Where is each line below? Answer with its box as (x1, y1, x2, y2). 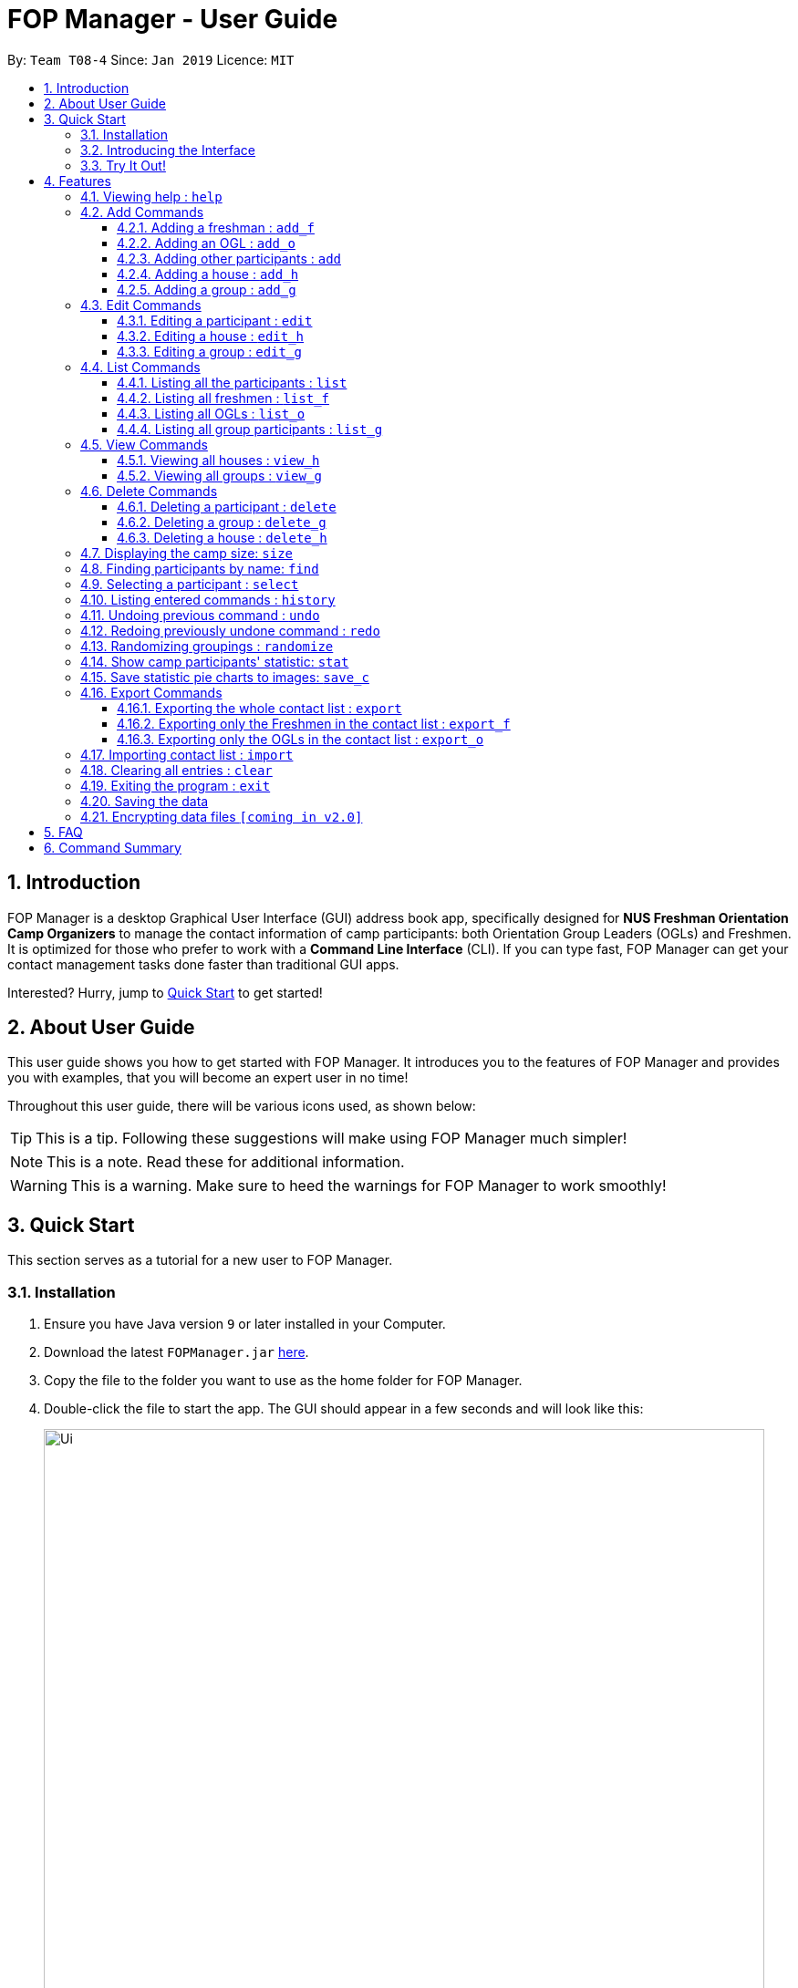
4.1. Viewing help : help (80, 188, 223, 204)
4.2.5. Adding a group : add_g (117, 281, 296, 297)
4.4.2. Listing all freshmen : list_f (117, 389, 329, 406)
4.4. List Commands (80, 358, 201, 375)
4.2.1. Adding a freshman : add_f (117, 219, 315, 235)
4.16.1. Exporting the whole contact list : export (117, 699, 402, 716)
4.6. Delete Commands (80, 482, 218, 499)
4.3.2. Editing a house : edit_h (117, 327, 305, 344)
